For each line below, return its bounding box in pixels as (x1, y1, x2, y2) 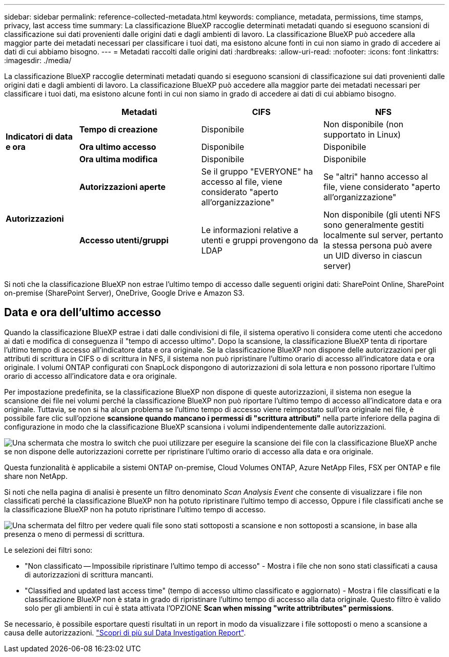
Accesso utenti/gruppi (79, 235, 169, 245)
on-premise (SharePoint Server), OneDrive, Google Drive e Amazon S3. (4, 288, 244, 297)
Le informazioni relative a (201, 225, 298, 235)
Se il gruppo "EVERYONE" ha (201, 166, 313, 177)
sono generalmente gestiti (323, 220, 424, 230)
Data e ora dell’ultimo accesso (4, 306, 161, 319)
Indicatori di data (6, 131, 73, 142)
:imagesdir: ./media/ (4, 56, 72, 65)
